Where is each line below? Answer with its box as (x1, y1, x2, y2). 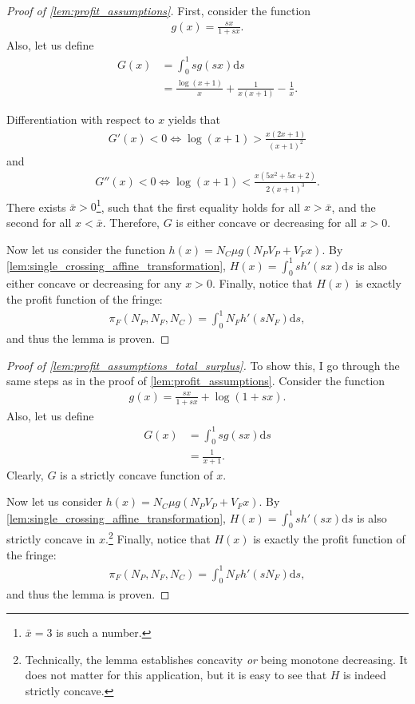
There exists (6, 198, 66, 215)
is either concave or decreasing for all (176, 213, 357, 230)
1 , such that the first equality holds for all (96, 196, 301, 215)
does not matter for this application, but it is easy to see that (25, 666, 327, 683)
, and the (331, 198, 376, 215)
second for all (6, 213, 72, 230)
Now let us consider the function (6, 241, 165, 257)
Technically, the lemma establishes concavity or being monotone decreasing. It (25, 650, 409, 667)
